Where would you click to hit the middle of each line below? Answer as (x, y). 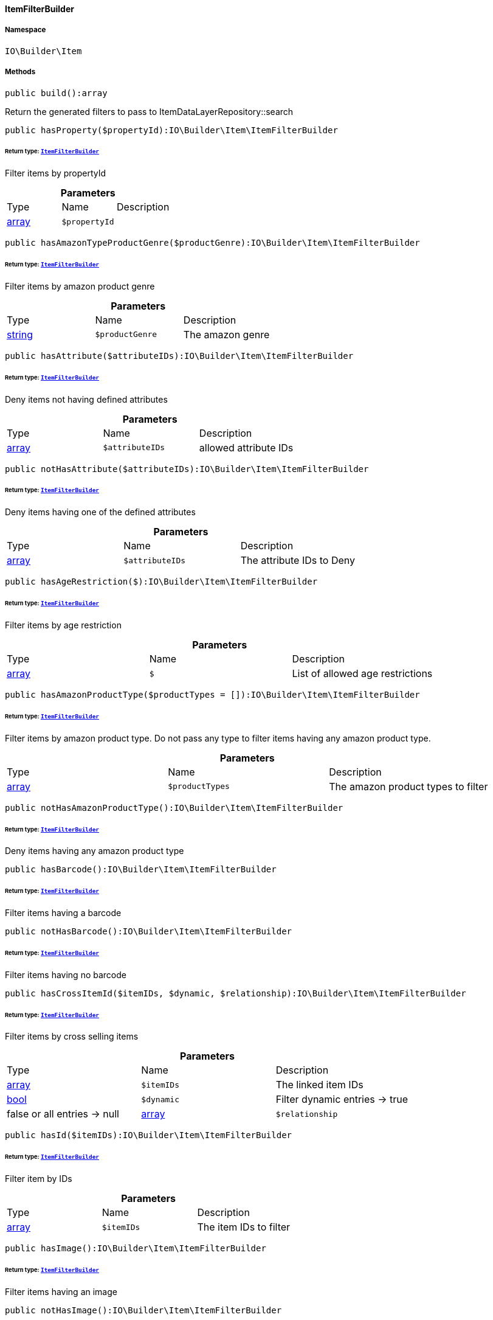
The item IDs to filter (244, 1227)
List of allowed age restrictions (362, 673)
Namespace (26, 30)
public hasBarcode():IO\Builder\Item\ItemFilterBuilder (141, 870)
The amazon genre (226, 334)
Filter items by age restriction (63, 625)
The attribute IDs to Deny (298, 561)
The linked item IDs (319, 1085)
